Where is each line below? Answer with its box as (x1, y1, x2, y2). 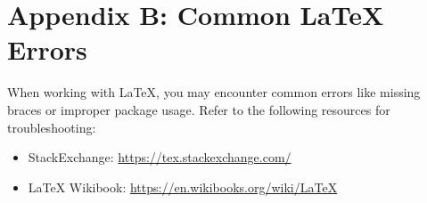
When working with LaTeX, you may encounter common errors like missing (7, 83, 421, 101)
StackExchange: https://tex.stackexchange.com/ (28, 148, 292, 166)
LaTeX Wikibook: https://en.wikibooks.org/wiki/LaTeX (28, 177, 338, 196)
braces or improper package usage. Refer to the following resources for (7, 100, 390, 118)
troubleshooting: (7, 118, 96, 136)
